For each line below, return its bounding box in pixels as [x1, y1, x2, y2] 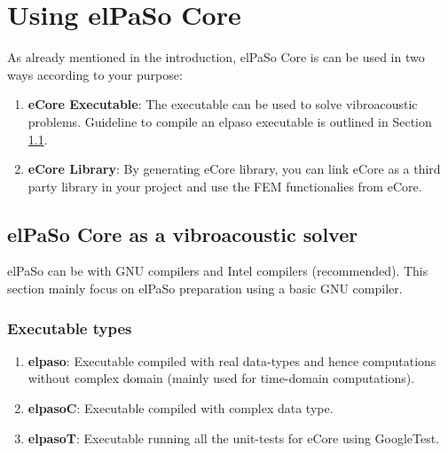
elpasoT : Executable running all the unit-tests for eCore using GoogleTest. [28, 428, 440, 447]
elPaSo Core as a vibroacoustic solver [7, 220, 358, 247]
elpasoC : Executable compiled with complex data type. [28, 399, 334, 418]
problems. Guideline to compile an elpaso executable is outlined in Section [28, 112, 432, 130]
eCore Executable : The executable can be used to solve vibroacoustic [28, 95, 418, 113]
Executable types [7, 316, 132, 339]
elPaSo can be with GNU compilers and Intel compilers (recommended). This [7, 262, 428, 280]
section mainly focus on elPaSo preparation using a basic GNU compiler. [7, 279, 403, 298]
